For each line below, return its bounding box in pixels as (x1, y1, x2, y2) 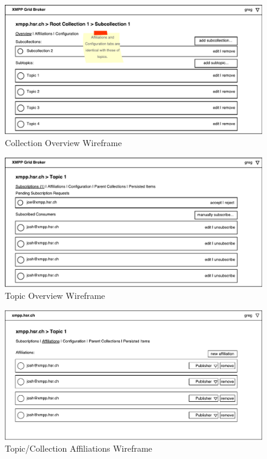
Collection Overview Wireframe (5, 136, 122, 149)
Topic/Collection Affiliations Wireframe (5, 442, 152, 455)
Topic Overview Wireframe (5, 289, 106, 302)
